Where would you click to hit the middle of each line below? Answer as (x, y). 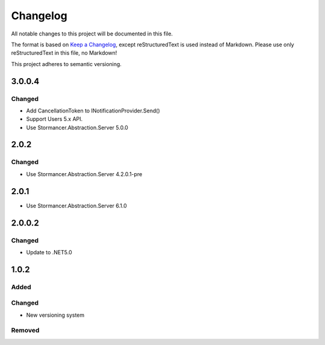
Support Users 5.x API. (54, 119)
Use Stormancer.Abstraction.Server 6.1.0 (77, 206)
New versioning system (55, 315)
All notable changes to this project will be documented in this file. (92, 34)
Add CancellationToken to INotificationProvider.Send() (93, 111)
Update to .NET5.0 (49, 252)
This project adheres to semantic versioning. (66, 64)
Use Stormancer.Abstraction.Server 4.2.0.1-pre (84, 174)
